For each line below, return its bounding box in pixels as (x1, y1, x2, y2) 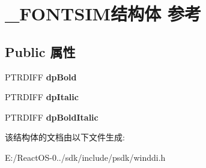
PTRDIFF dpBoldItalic (5, 110, 98, 123)
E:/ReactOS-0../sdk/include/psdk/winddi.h (5, 151, 166, 163)
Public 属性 (5, 42, 76, 61)
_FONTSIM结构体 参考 (5, 1, 201, 26)
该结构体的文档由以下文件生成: (5, 131, 125, 143)
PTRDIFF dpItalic (5, 91, 79, 103)
